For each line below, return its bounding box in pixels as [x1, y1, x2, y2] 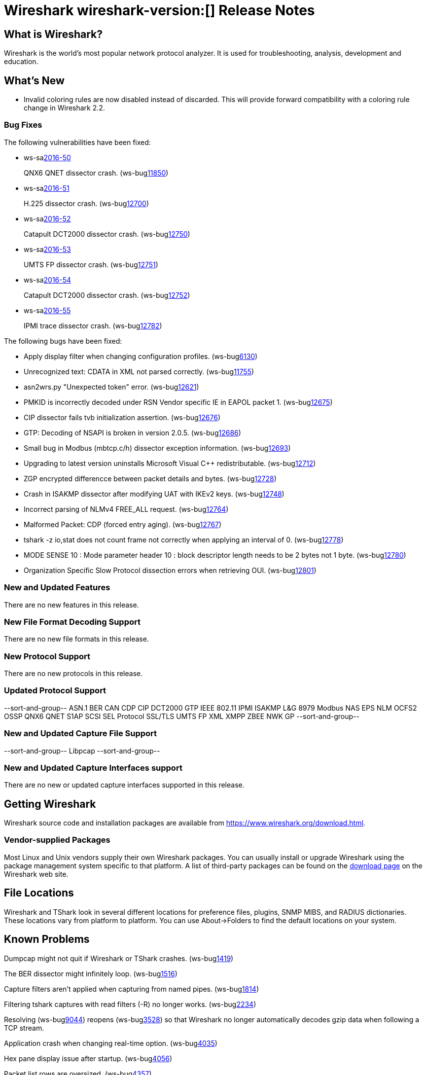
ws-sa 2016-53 [24, 245, 71, 253]
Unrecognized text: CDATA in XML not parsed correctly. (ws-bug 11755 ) [24, 367, 254, 376]
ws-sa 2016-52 [24, 214, 71, 223]
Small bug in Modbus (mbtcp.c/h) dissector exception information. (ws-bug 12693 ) [24, 443, 291, 452]
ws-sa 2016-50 [24, 153, 71, 162]
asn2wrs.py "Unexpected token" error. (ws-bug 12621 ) [24, 382, 199, 391]
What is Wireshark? [4, 28, 103, 40]
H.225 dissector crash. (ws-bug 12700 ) [24, 199, 149, 208]
